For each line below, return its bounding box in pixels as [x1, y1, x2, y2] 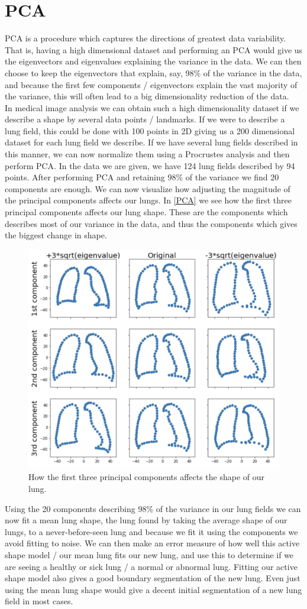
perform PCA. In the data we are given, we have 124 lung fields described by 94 [5, 159, 295, 171]
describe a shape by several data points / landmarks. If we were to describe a [5, 113, 285, 125]
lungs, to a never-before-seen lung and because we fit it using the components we [5, 525, 298, 537]
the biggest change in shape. [5, 229, 107, 241]
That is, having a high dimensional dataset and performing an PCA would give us [5, 43, 303, 56]
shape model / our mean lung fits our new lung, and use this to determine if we [5, 548, 294, 561]
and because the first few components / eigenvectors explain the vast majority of [5, 78, 298, 90]
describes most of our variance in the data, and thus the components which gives [5, 217, 298, 229]
